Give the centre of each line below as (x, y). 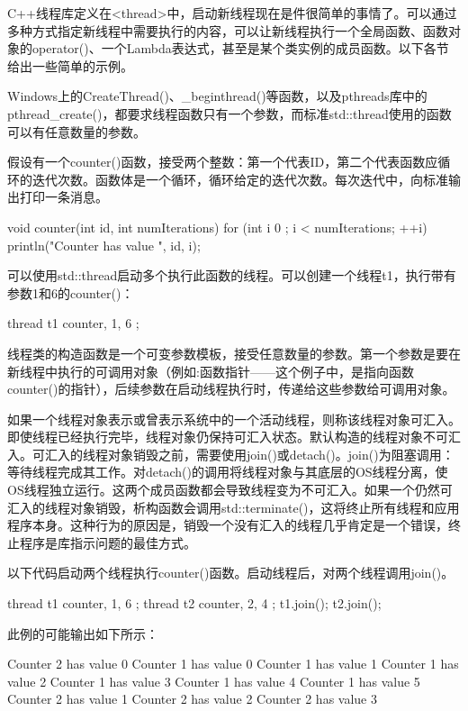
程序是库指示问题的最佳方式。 (108, 542)
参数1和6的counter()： (71, 292)
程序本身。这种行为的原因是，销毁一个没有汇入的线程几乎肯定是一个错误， (228, 525)
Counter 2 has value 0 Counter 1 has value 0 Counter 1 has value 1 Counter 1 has (233, 664)
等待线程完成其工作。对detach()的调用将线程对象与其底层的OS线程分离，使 (228, 472)
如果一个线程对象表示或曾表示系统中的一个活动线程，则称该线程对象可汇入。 (234, 419)
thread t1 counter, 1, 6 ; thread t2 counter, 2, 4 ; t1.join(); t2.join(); (194, 603)
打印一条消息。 (63, 197)
